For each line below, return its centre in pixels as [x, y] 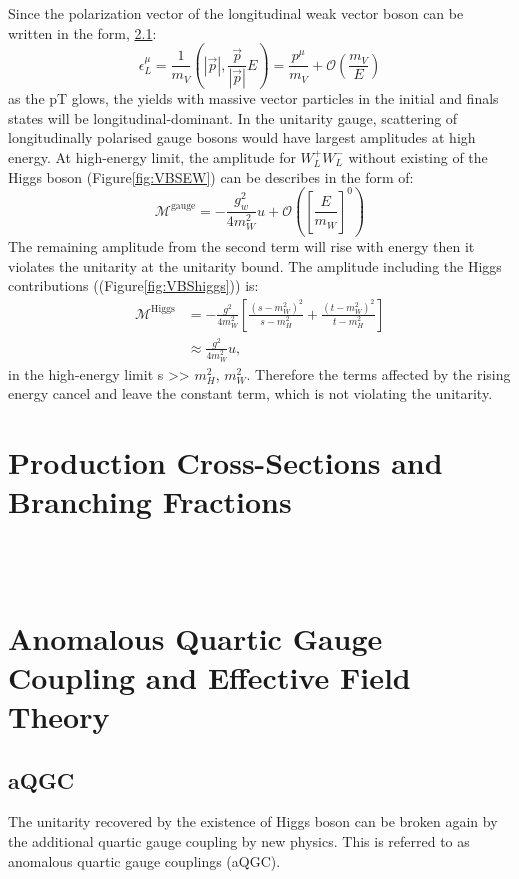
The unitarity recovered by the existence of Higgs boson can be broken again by [253, 821]
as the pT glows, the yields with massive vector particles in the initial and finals [253, 98]
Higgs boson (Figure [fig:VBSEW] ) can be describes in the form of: [211, 176]
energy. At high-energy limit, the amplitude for [152, 156]
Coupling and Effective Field [209, 676]
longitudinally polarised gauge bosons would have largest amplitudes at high [242, 137]
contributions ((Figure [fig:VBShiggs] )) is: [133, 285]
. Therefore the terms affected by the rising [378, 373]
